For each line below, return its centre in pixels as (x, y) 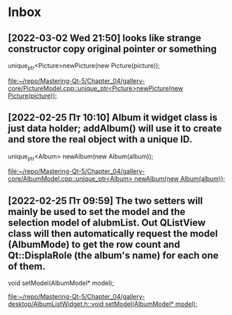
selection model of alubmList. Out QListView (107, 222)
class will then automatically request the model (113, 234)
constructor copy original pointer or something (113, 49)
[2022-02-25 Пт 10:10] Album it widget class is (113, 118)
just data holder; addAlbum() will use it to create (115, 129)
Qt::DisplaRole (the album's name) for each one (113, 255)
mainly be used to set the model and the (97, 211)
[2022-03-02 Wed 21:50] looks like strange (105, 38)
